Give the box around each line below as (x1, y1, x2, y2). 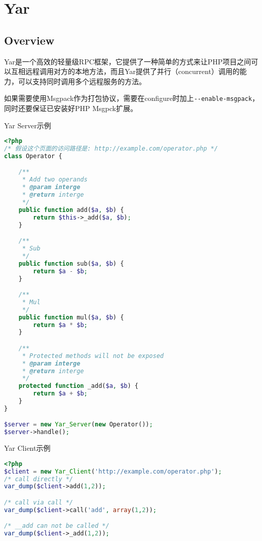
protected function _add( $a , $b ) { (18, 382, 138, 390)
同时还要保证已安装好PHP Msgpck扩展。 (4, 103, 137, 114)
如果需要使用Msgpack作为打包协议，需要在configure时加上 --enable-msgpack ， (4, 93, 259, 103)
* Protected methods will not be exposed (22, 352, 164, 359)
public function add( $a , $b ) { (18, 206, 124, 213)
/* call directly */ (4, 475, 73, 483)
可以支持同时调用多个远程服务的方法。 (18, 76, 146, 86)
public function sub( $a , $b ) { (18, 260, 124, 267)
